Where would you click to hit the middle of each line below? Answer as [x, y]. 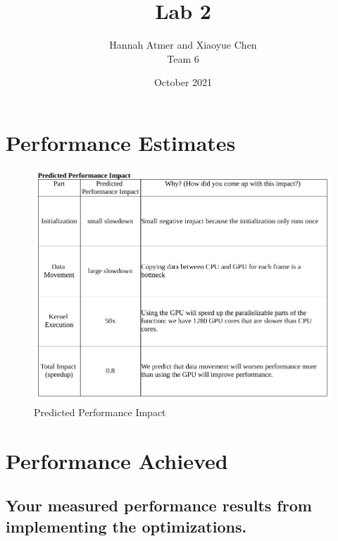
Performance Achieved [117, 460]
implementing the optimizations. [126, 526]
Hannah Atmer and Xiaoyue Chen [183, 45]
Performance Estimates [121, 142]
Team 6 [183, 58]
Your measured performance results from [159, 505]
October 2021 [183, 82]
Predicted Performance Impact [100, 412]
